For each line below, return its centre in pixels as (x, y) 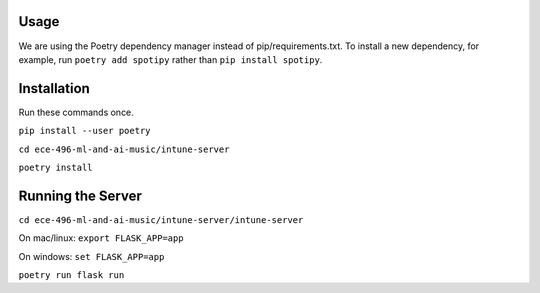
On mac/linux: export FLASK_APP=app (101, 238)
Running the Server (80, 195)
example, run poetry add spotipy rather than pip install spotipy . (170, 59)
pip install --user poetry (84, 131)
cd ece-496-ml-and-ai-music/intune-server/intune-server (161, 219)
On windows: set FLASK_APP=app (91, 256)
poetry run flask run (71, 275)
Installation (54, 88)
